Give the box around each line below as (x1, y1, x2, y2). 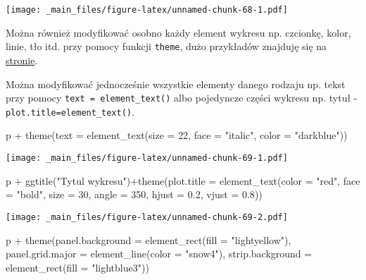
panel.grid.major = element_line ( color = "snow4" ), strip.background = (6, 246, 313, 261)
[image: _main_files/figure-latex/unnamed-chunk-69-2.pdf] (6, 212, 288, 222)
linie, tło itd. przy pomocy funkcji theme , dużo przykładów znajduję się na (6, 39, 327, 54)
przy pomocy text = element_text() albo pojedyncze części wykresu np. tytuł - (6, 90, 358, 105)
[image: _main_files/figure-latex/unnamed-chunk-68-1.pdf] (6, 5, 288, 15)
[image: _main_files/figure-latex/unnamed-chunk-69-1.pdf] (6, 153, 288, 163)
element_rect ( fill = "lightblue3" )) (6, 260, 149, 274)
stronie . (6, 52, 38, 67)
